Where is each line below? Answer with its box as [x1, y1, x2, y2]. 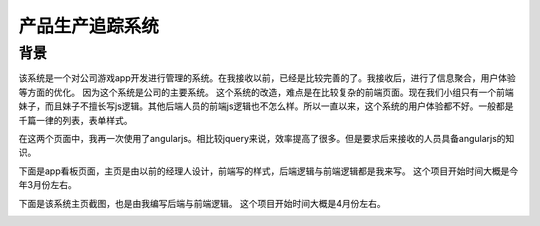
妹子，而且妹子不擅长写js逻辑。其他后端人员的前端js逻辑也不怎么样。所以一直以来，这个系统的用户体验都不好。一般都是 [18, 100, 514, 112]
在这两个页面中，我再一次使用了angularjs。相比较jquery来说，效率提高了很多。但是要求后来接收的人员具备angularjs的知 [18, 132, 515, 144]
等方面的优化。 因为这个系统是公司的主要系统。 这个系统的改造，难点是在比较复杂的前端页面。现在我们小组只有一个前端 [18, 86, 514, 98]
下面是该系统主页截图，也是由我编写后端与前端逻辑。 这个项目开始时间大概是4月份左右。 [18, 197, 386, 209]
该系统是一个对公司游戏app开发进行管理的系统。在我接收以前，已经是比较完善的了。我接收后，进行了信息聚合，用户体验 [18, 72, 517, 84]
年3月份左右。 [18, 179, 77, 191]
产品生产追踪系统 [18, 15, 160, 37]
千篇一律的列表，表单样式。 [18, 114, 133, 126]
